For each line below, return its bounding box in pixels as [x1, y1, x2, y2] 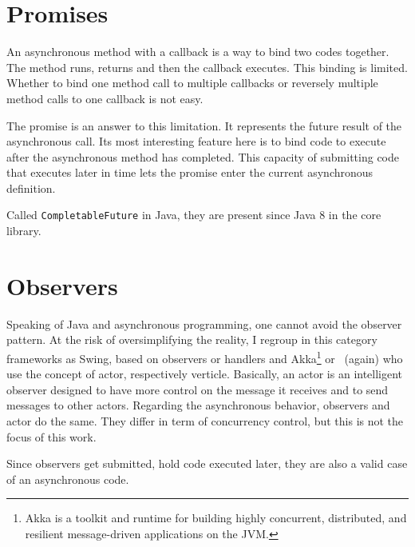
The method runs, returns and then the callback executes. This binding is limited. [6, 58, 408, 75]
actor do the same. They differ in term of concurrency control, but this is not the [6, 413, 404, 429]
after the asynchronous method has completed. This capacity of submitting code [6, 148, 400, 165]
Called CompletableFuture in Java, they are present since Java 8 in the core [6, 206, 381, 223]
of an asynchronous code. [6, 470, 129, 487]
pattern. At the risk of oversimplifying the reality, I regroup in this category [6, 331, 377, 348]
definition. [6, 179, 56, 196]
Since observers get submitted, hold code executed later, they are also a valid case [6, 455, 408, 472]
